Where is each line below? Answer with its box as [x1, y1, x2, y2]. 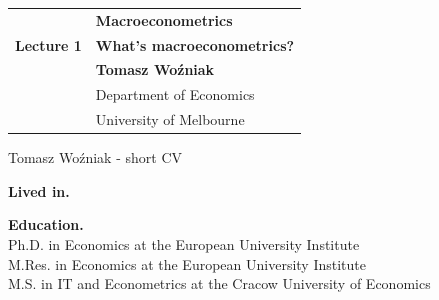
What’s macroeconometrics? [95, 34, 295, 55]
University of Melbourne [95, 109, 245, 130]
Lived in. [8, 180, 70, 201]
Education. [8, 214, 84, 235]
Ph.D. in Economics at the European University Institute [8, 234, 360, 254]
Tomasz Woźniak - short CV [8, 147, 183, 168]
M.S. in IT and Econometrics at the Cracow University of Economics [8, 273, 431, 294]
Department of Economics [95, 84, 255, 105]
